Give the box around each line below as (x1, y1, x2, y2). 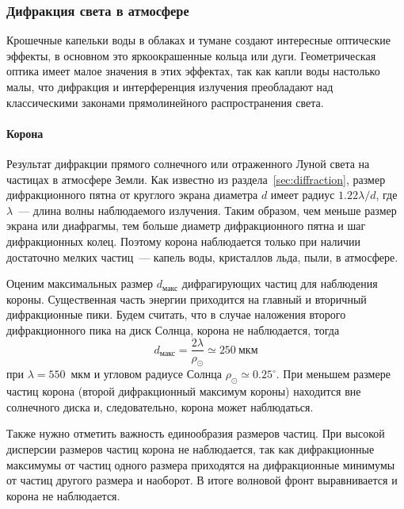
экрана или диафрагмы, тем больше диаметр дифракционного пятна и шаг (6, 217, 366, 234)
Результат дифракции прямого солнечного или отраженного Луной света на (6, 155, 370, 171)
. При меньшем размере (276, 365, 391, 382)
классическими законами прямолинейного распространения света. (6, 94, 324, 110)
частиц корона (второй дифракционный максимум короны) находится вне (6, 383, 361, 400)
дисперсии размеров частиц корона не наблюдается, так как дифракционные (6, 440, 375, 457)
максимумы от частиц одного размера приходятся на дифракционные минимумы (6, 456, 395, 473)
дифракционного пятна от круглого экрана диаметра (6, 186, 258, 203)
